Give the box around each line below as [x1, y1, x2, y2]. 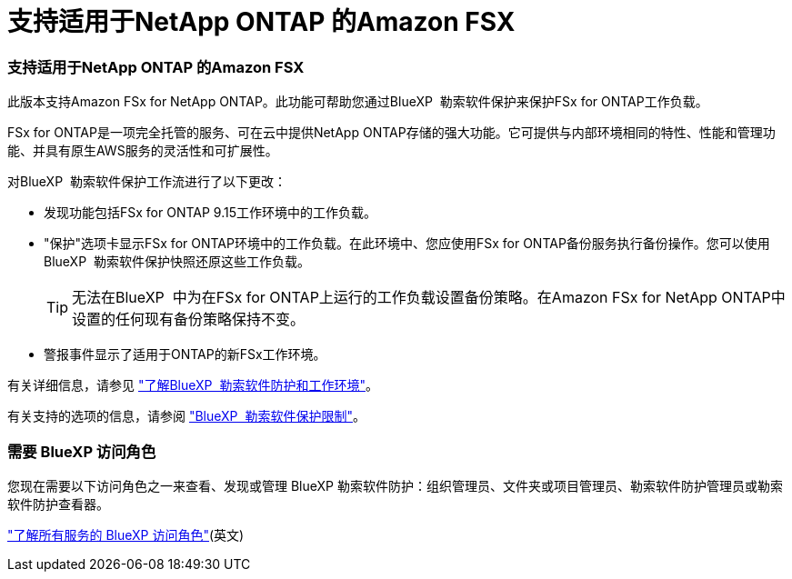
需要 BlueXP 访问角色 [7, 442, 156, 461]
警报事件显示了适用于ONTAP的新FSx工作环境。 [44, 346, 326, 363]
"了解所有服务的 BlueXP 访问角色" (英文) [7, 526, 245, 543]
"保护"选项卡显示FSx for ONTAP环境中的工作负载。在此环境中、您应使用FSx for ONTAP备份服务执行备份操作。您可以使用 [44, 235, 770, 252]
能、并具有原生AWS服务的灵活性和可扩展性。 [7, 143, 278, 159]
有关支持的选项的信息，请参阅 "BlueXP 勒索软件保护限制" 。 [7, 408, 366, 424]
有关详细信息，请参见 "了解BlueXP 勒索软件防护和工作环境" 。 [7, 377, 378, 394]
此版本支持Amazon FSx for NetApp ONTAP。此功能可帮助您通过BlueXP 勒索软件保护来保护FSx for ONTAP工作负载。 [7, 94, 708, 110]
